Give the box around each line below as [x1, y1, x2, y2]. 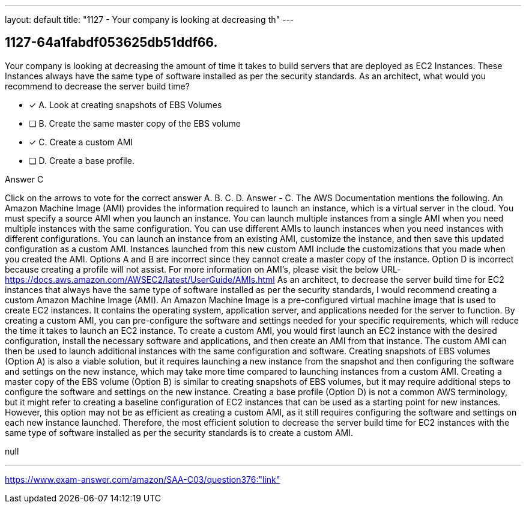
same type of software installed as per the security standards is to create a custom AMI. [5, 427, 354, 438]
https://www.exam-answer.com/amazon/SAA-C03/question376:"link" [5, 474, 280, 485]
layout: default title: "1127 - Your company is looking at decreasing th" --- [5, 14, 294, 25]
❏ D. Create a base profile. [29, 155, 135, 166]
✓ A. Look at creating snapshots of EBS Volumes [29, 99, 222, 110]
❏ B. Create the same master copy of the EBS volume [29, 118, 241, 129]
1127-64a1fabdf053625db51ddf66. [5, 35, 218, 50]
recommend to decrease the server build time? [5, 80, 190, 91]
